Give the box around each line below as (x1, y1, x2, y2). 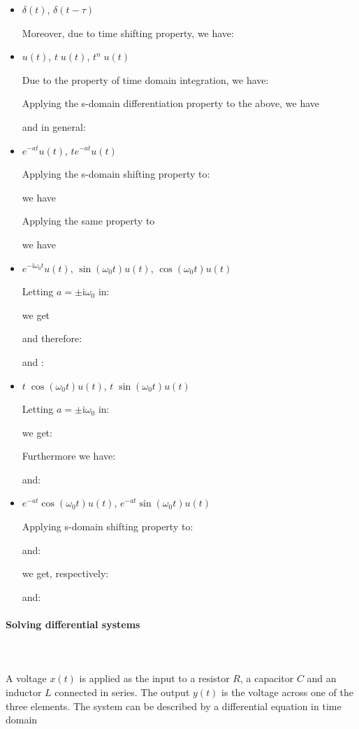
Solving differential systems (6, 617, 140, 632)
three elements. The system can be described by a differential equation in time (6, 698, 342, 713)
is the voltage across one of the (221, 685, 353, 700)
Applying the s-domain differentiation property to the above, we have (22, 96, 320, 111)
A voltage (6, 671, 47, 686)
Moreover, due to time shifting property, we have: (22, 25, 234, 40)
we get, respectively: (22, 566, 109, 581)
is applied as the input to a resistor (79, 671, 230, 686)
